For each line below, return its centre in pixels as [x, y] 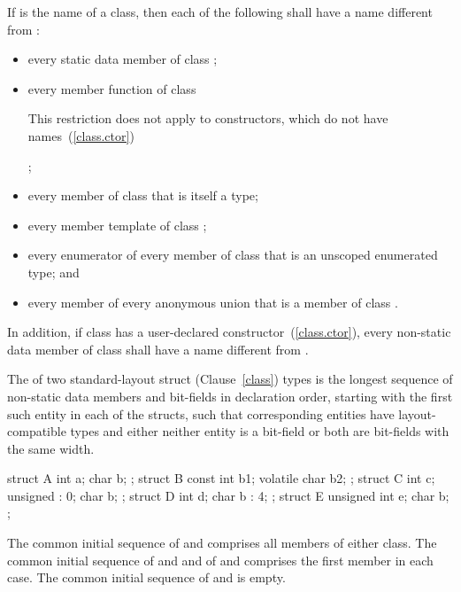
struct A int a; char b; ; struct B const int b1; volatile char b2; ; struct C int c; [221, 478]
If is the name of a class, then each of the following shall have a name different [220, 12]
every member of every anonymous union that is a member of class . [213, 302]
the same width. [51, 448]
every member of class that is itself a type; [143, 195]
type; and [54, 272]
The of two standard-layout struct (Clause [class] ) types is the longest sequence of [230, 379]
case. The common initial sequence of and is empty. [146, 577]
